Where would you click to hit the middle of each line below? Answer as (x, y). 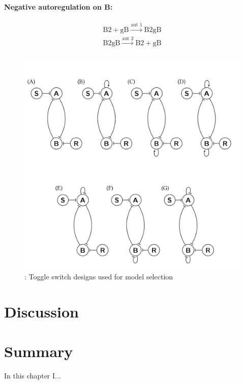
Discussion (41, 311)
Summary (39, 351)
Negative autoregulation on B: (58, 6)
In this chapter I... (33, 376)
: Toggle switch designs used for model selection (99, 276)
